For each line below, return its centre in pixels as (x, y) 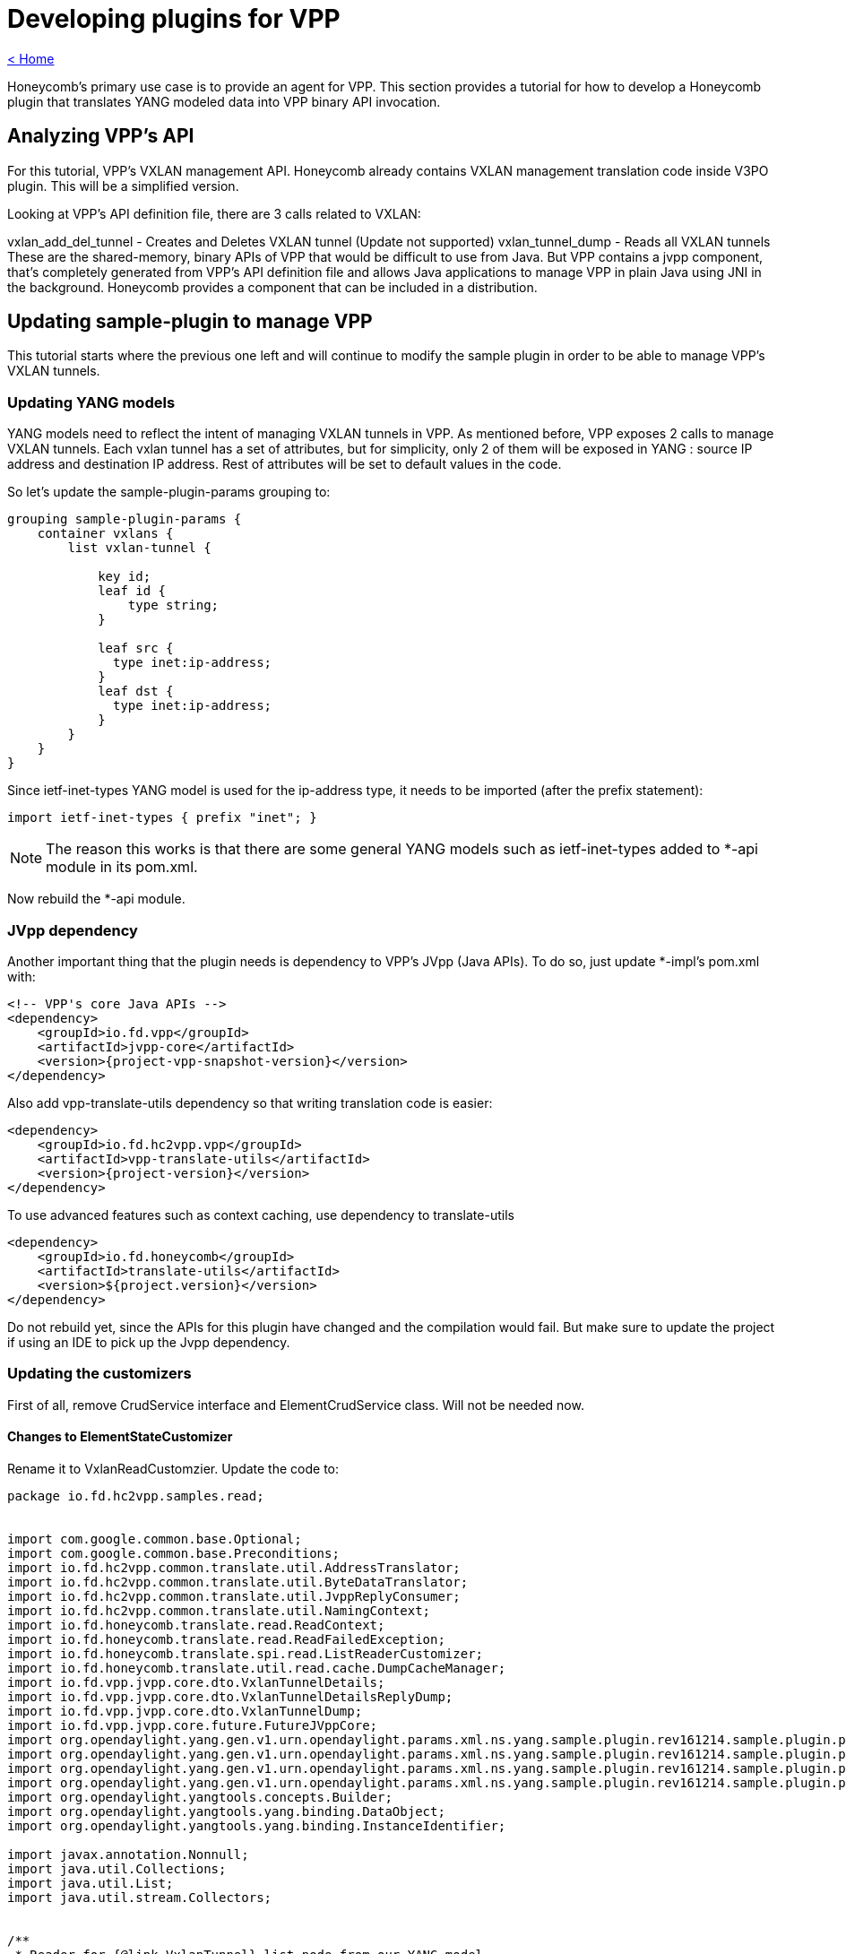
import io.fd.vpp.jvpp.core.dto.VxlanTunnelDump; (185, 1711)
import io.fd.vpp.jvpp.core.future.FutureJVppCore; (193, 1725)
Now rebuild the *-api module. (96, 899)
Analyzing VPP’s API (101, 136)
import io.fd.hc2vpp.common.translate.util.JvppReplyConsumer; (234, 1596)
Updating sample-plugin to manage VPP (190, 322)
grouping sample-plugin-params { (125, 519)
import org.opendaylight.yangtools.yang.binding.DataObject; (226, 1811)
